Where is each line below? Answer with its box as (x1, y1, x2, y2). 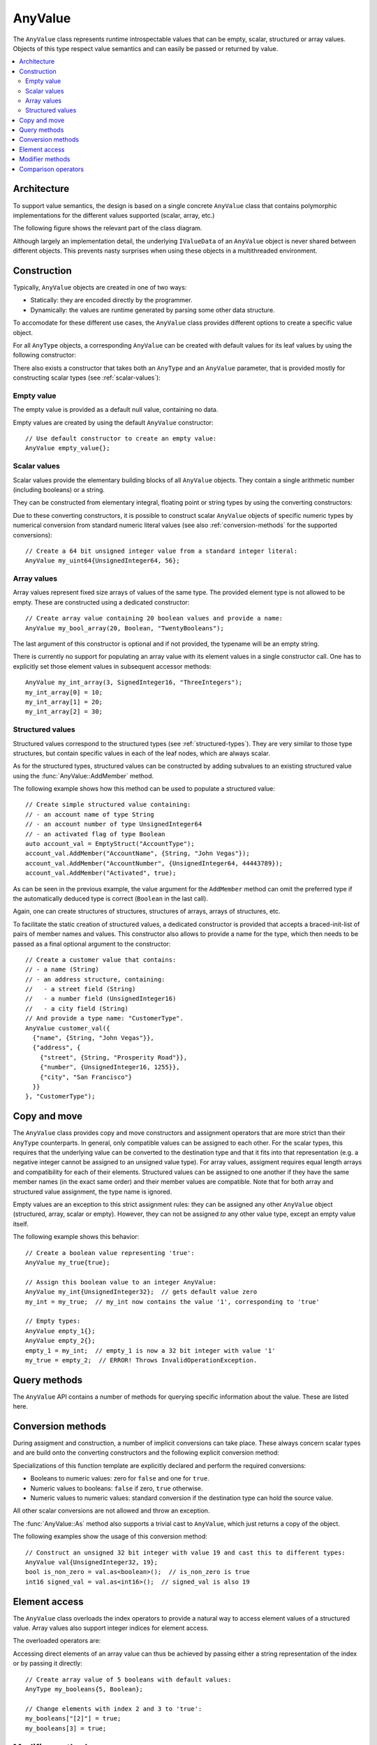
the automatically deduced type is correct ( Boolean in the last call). (13, 894, 209, 903)
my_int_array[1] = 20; (25, 698, 103, 706)
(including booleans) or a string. (13, 485, 105, 493)
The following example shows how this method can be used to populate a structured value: (13, 785, 276, 793)
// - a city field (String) (25, 1004, 129, 1012)
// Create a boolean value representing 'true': (25, 1249, 195, 1256)
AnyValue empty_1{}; (25, 1327, 96, 1335)
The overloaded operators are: (13, 1637, 101, 1645)
